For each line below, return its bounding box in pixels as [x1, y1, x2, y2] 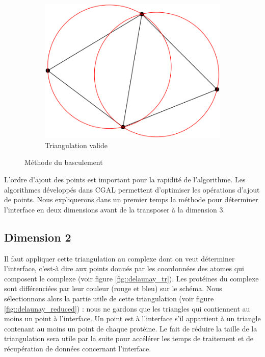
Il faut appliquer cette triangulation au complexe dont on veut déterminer [4, 253, 235, 264]
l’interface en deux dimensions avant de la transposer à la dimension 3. [4, 204, 225, 215]
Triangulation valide [45, 139, 108, 150]
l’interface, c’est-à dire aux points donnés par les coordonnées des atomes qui [4, 263, 244, 274]
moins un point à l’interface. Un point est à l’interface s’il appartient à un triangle [4, 313, 261, 324]
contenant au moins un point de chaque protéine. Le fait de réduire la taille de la [4, 323, 257, 334]
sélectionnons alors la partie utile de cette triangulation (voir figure [4, 293, 214, 303]
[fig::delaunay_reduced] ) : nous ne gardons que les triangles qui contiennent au [4, 303, 250, 314]
